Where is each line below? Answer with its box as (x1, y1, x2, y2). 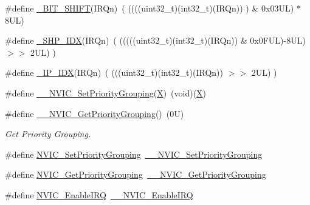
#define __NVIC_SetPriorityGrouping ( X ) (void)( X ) (5, 86, 207, 99)
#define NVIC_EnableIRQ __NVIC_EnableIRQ (5, 188, 193, 201)
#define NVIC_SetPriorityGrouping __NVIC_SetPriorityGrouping (5, 147, 263, 160)
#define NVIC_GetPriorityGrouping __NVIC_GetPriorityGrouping (5, 168, 266, 181)
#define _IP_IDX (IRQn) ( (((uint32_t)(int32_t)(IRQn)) (5, 66, 223, 79)
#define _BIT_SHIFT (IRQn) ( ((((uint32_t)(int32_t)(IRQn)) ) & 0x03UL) (5, 2, 294, 14)
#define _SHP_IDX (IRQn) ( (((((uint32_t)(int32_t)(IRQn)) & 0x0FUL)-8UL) (5, 34, 306, 47)
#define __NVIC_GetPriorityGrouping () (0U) (5, 107, 184, 119)
